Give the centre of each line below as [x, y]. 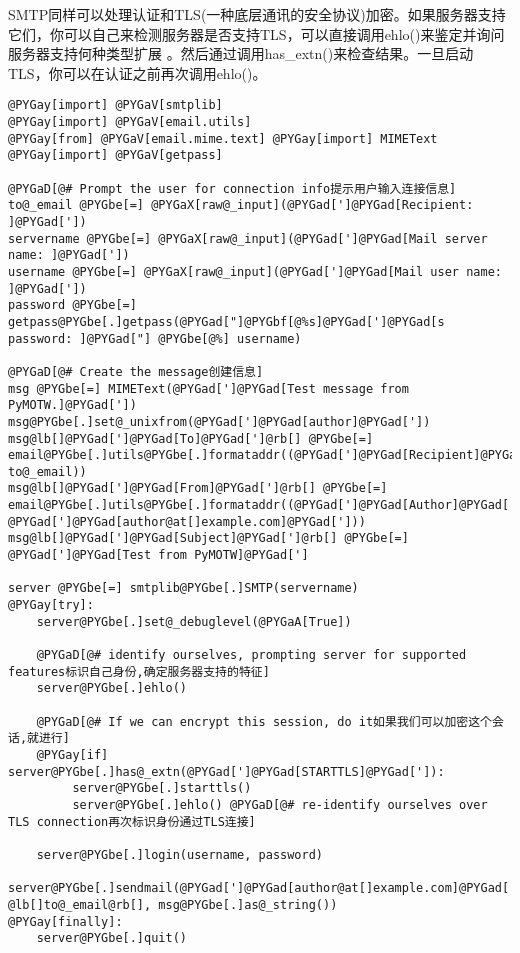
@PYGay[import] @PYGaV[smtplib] [115, 105]
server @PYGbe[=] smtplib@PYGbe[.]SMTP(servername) [183, 588]
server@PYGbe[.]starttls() [162, 788]
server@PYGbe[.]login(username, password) [179, 854]
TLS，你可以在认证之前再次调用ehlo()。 [137, 72]
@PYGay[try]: [51, 605]
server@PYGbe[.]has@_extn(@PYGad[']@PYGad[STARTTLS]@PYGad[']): [226, 771]
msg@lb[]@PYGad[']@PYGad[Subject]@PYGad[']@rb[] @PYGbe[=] [208, 538]
